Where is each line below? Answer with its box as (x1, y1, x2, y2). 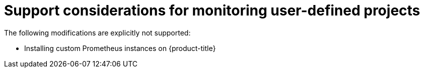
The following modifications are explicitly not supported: (4, 28, 191, 37)
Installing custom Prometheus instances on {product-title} (24, 43, 216, 52)
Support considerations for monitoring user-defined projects (4, 2, 420, 19)
